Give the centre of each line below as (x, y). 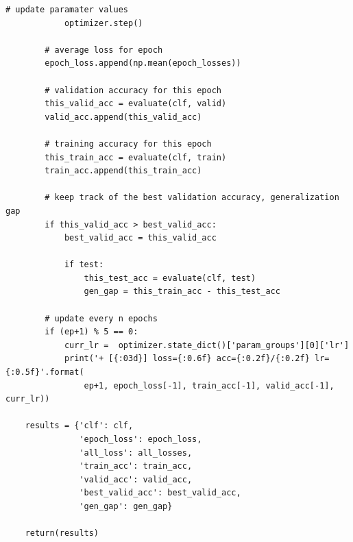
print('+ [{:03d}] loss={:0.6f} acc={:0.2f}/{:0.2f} (187, 359)
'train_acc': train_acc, (136, 466)
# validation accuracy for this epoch (133, 90)
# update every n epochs (101, 318)
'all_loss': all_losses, (136, 453)
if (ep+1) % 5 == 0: (92, 332)
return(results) (62, 533)
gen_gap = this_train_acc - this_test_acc (182, 292)
